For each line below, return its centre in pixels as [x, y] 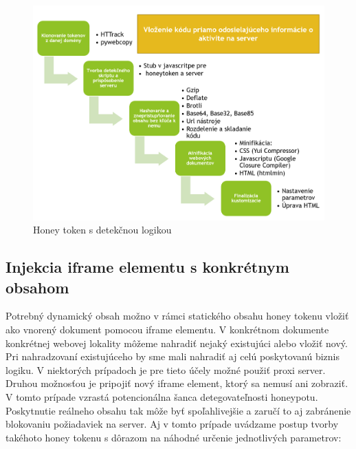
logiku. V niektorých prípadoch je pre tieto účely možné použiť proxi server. [166, 369]
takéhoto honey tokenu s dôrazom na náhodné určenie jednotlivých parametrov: [174, 437]
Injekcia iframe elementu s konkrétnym [147, 267]
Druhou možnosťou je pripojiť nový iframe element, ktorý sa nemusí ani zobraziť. [177, 383]
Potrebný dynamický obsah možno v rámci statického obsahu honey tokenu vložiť [177, 316]
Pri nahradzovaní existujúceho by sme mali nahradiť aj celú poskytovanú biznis [173, 356]
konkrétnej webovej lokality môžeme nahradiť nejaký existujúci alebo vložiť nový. [177, 343]
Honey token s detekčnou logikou [102, 230]
